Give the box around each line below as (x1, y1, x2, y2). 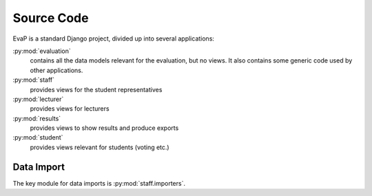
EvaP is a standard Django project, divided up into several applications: (12, 34, 215, 43)
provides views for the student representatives (30, 85, 163, 94)
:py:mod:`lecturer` (12, 95, 64, 103)
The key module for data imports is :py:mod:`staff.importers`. (12, 179, 186, 187)
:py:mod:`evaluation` (12, 47, 72, 55)
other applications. (30, 66, 83, 74)
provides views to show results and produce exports (30, 124, 179, 132)
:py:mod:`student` (12, 133, 63, 142)
